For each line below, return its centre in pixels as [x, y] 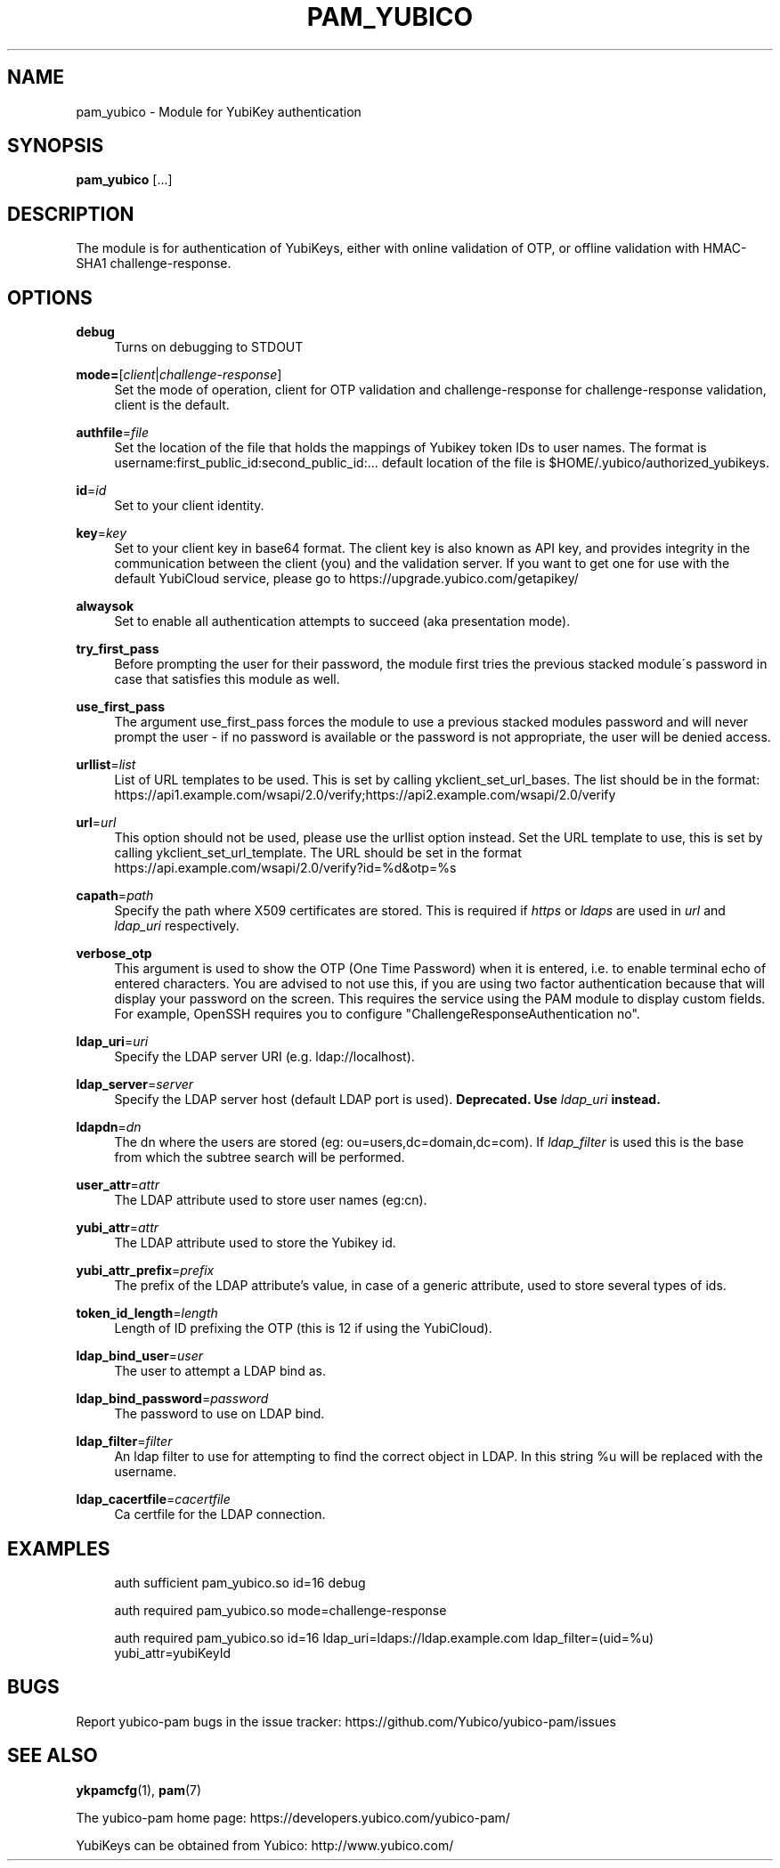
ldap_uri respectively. [177, 926]
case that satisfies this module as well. [227, 679]
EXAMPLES [59, 1548]
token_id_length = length [147, 1313]
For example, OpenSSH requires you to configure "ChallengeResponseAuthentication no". [377, 1014]
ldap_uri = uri [112, 1042]
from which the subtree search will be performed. [260, 1157]
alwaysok [105, 606]
